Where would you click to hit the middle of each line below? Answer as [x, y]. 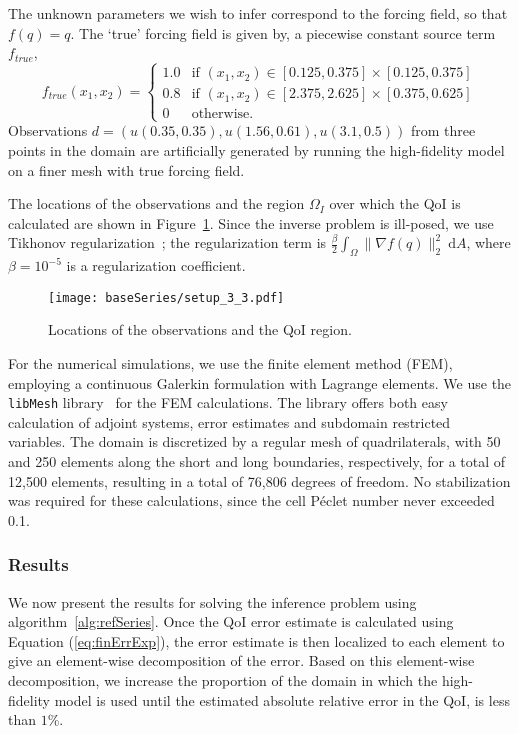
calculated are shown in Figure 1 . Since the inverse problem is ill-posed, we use [251, 222]
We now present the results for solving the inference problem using [212, 601]
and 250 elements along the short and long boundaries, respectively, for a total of [257, 461]
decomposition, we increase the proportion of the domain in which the [223, 679]
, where [488, 242]
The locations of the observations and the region [156, 203]
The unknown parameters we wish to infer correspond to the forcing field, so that [258, 13]
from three [443, 130]
